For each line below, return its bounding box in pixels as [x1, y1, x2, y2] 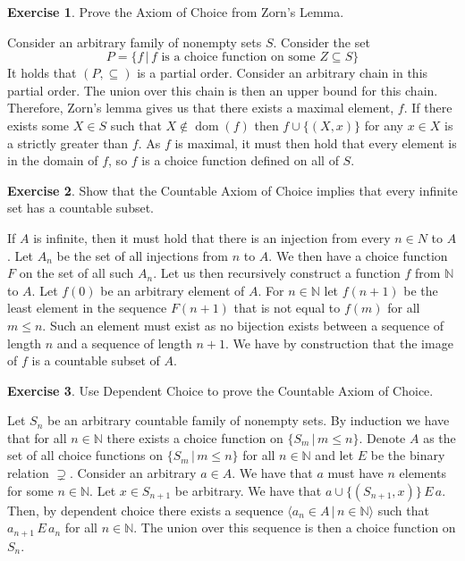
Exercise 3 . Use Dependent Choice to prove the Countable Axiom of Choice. [7, 381, 434, 399]
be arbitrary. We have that [174, 481, 322, 499]
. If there [403, 98, 452, 117]
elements [399, 464, 447, 482]
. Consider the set [273, 32, 370, 51]
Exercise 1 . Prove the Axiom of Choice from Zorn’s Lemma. [7, 3, 344, 21]
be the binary [370, 446, 445, 465]
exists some [7, 115, 70, 134]
